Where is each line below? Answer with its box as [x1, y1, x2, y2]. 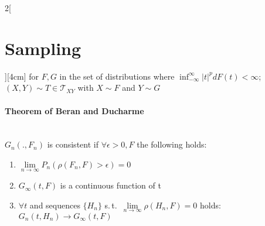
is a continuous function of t [60, 179, 161, 191]
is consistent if [47, 138, 98, 150]
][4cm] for [5, 70, 39, 82]
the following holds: [137, 138, 207, 150]
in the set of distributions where [59, 70, 175, 82]
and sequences [29, 198, 80, 211]
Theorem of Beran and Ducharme [5, 104, 144, 117]
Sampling [5, 36, 81, 60]
